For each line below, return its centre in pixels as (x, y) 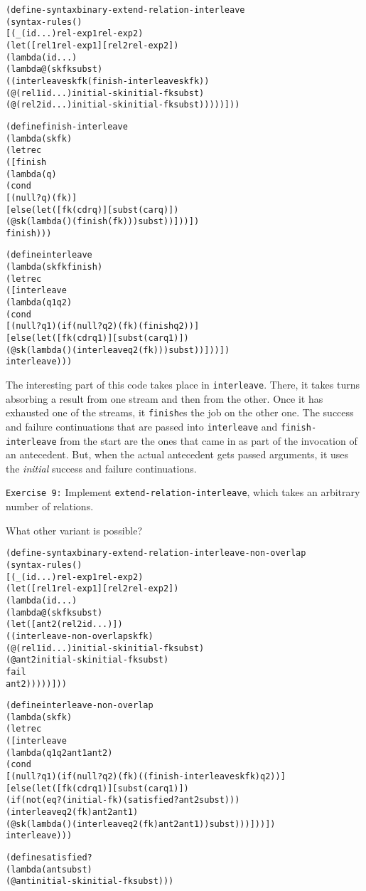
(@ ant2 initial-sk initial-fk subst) (87, 660)
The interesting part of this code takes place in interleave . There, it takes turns (183, 385)
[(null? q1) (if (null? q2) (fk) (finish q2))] (103, 326)
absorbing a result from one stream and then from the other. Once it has (165, 398)
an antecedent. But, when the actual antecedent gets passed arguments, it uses (177, 454)
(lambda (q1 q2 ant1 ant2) (59, 753)
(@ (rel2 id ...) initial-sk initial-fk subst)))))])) (123, 105)
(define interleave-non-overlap (80, 706)
